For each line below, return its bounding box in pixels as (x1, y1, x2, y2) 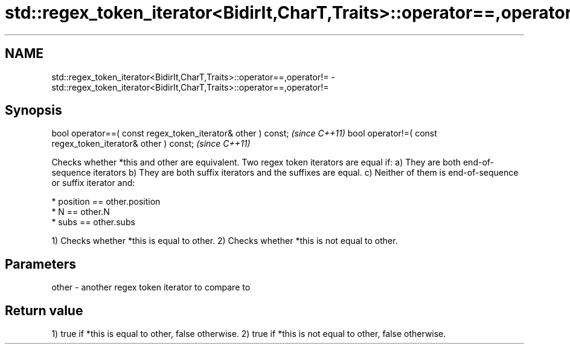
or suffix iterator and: (51, 178, 135, 188)
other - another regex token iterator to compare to (51, 282, 251, 293)
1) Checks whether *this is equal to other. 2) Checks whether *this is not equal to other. (51, 235, 398, 246)
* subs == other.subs (51, 217, 135, 228)
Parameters (5, 256, 76, 272)
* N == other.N (51, 207, 110, 217)
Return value (5, 303, 83, 318)
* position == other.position (51, 196, 161, 207)
